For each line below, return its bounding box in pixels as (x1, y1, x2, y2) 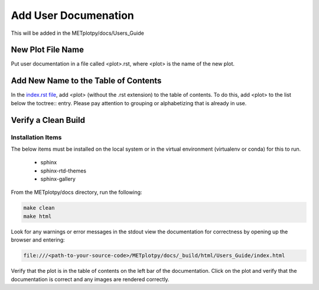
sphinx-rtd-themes (40, 167, 87, 174)
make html (23, 213, 52, 220)
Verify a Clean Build (11, 115, 86, 125)
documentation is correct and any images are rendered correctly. (11, 275, 170, 283)
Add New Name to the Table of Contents (11, 76, 162, 86)
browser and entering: (11, 236, 65, 243)
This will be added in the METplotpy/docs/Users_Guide (11, 30, 144, 37)
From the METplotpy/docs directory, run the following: (11, 189, 142, 196)
